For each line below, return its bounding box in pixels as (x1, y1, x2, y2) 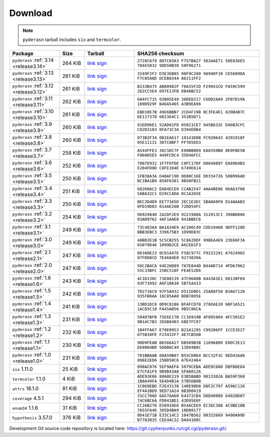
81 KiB (62, 385, 77, 392)
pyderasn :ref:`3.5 (12, 172, 52, 179)
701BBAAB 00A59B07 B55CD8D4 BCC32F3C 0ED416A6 (137, 353, 245, 358)
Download (9, 7, 52, 18)
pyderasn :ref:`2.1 (12, 249, 51, 256)
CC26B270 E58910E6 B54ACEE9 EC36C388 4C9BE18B (137, 403, 245, 408)
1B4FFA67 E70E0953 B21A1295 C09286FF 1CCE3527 (137, 327, 245, 332)
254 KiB (62, 213, 81, 220)
